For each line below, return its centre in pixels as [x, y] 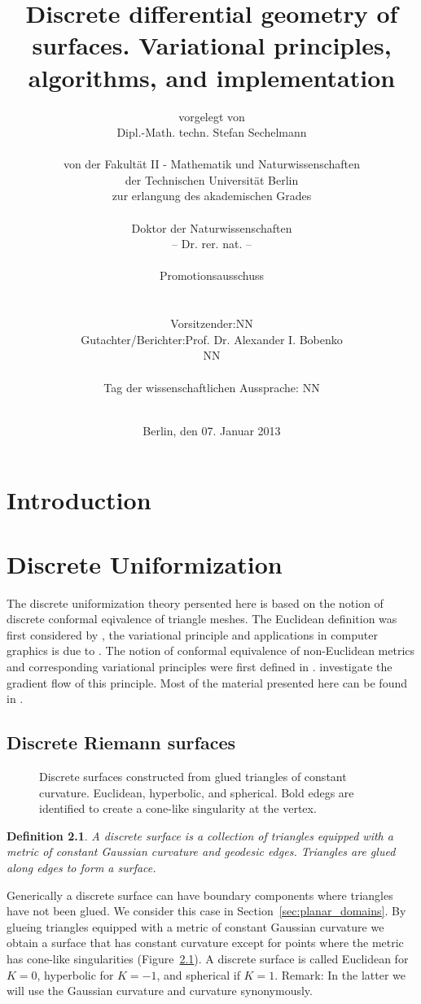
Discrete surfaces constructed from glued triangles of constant [193, 777]
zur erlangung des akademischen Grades [212, 196]
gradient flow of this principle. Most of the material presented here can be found [207, 682]
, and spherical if [198, 974]
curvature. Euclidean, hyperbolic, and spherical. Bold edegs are [197, 792]
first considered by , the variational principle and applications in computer [192, 634]
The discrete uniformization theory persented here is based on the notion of [195, 602]
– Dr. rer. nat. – [212, 244]
